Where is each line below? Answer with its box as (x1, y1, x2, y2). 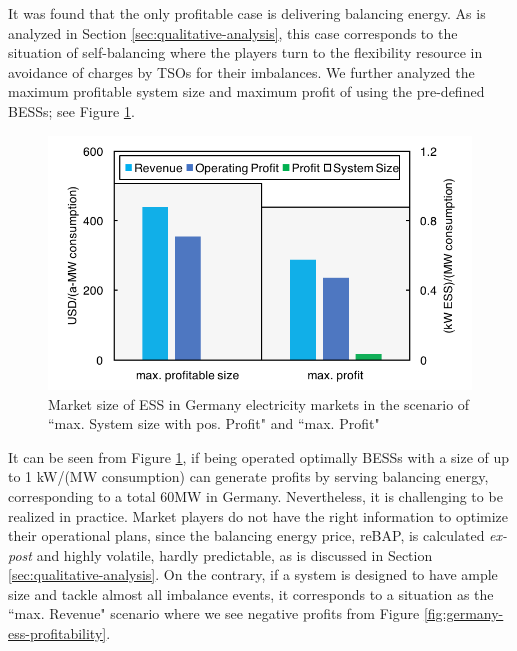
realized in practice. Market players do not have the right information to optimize (8, 505, 509, 526)
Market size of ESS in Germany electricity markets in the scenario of (48, 393, 470, 414)
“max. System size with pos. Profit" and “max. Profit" (48, 413, 380, 434)
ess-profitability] (8, 623, 107, 644)
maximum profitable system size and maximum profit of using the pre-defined (8, 81, 485, 102)
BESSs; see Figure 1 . (8, 100, 135, 121)
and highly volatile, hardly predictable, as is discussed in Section (36, 544, 433, 565)
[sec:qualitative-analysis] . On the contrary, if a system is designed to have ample (8, 564, 498, 585)
